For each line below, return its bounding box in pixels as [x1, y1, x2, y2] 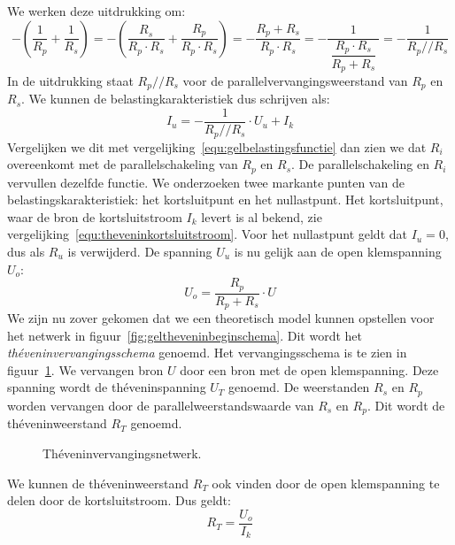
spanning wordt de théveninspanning [7, 378, 206, 396]
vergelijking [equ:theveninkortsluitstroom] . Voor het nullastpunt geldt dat [7, 225, 407, 243]
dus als [7, 242, 45, 260]
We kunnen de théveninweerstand [7, 473, 189, 492]
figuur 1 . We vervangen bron [7, 360, 164, 379]
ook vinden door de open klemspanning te [212, 473, 440, 492]
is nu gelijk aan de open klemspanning [234, 242, 442, 260]
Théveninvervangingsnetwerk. [42, 443, 202, 462]
